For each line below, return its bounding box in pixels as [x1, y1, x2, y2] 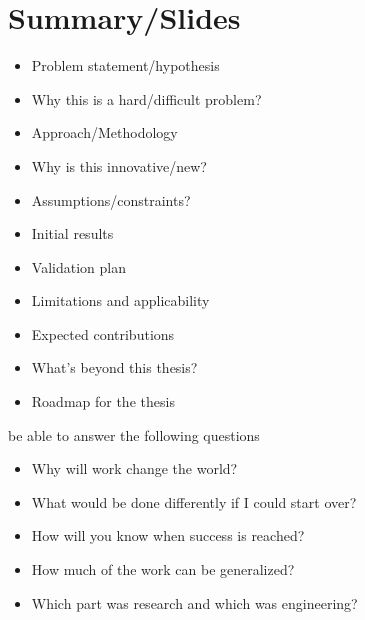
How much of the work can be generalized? [31, 559, 295, 580]
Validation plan [31, 256, 126, 277]
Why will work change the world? [31, 458, 238, 479]
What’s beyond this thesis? [31, 357, 198, 378]
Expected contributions [31, 323, 175, 344]
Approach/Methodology [31, 122, 178, 143]
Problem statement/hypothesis [31, 55, 220, 76]
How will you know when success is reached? [31, 525, 305, 546]
